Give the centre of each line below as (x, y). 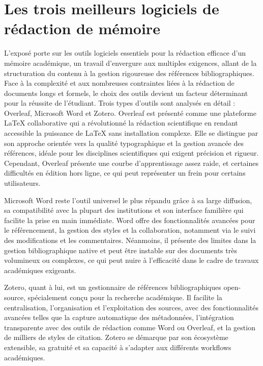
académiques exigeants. (40, 270)
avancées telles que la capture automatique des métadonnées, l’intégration (119, 317)
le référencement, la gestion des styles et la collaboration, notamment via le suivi (130, 230)
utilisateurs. (22, 183)
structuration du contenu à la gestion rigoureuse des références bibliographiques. (129, 73)
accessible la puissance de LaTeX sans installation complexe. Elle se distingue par (131, 133)
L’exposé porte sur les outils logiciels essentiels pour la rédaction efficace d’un (125, 53)
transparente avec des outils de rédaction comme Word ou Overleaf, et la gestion (130, 327)
